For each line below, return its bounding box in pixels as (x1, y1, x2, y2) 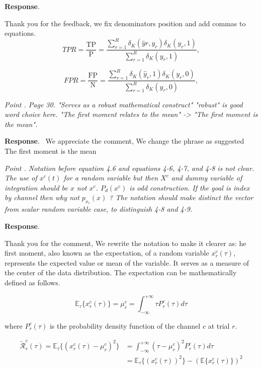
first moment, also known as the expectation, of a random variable (5, 248, 209, 258)
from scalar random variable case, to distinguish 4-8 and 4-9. (5, 204, 193, 214)
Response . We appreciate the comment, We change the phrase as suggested (5, 136, 244, 146)
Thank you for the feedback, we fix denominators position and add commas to (5, 18, 246, 28)
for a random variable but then (63, 172, 158, 183)
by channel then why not (5, 192, 79, 203)
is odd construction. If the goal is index (129, 182, 250, 193)
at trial (208, 320, 230, 331)
